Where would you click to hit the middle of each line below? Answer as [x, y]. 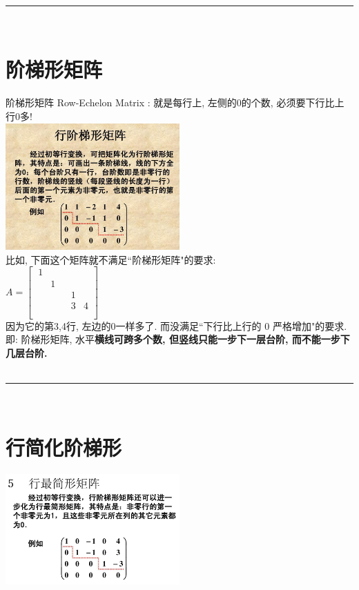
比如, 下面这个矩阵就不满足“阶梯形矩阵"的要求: [111, 259]
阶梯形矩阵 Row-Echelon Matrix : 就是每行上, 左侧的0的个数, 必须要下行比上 [175, 102]
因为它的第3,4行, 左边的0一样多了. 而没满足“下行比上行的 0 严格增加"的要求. [176, 325]
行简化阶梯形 [64, 447]
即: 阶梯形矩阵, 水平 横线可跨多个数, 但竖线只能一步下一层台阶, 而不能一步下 [178, 339]
